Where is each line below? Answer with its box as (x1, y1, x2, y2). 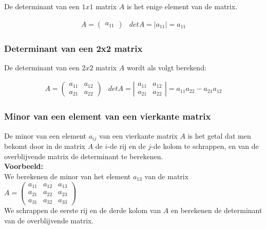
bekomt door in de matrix (4, 141, 85, 151)
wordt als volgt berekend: (126, 62, 206, 72)
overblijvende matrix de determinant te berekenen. (4, 150, 163, 161)
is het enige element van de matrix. (126, 1, 238, 11)
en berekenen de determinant (171, 205, 262, 216)
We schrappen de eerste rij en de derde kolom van (4, 205, 161, 216)
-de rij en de (107, 141, 146, 151)
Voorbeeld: (4, 161, 44, 171)
